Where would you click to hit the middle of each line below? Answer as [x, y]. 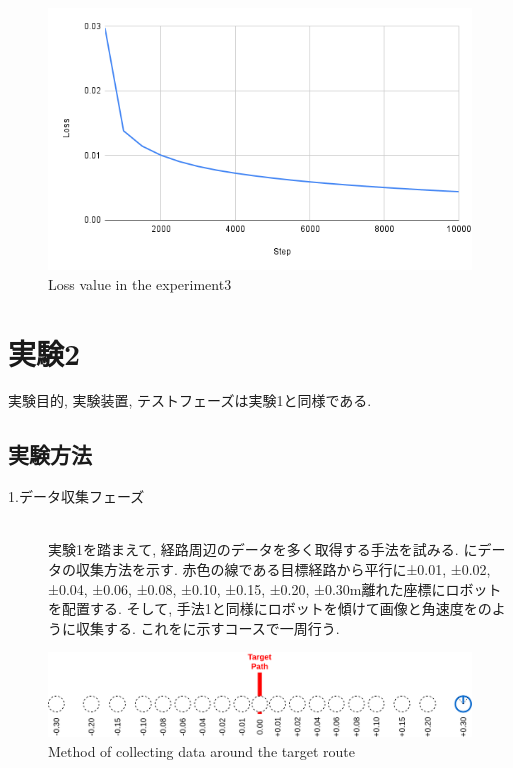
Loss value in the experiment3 [140, 283]
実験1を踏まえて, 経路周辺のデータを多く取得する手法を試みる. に [263, 549]
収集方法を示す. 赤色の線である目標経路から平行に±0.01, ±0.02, [283, 569]
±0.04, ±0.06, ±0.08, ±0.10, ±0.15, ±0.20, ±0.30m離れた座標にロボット [275, 588]
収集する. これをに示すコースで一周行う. [207, 627]
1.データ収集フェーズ [76, 496]
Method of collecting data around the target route [201, 750]
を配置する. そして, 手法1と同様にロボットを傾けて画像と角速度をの [270, 608]
